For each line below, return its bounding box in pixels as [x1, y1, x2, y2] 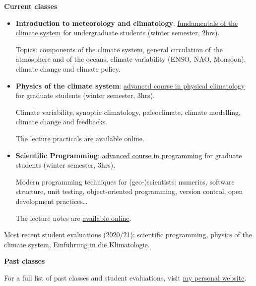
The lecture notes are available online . [15, 212, 131, 223]
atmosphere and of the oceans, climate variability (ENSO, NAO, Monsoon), [15, 54, 246, 64]
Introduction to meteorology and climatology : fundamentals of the [15, 17, 238, 28]
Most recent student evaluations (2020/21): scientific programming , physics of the [4, 229, 252, 240]
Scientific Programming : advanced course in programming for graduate [15, 150, 242, 160]
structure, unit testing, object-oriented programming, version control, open [15, 186, 243, 196]
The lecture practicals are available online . [15, 133, 144, 143]
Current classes [4, 1, 58, 11]
